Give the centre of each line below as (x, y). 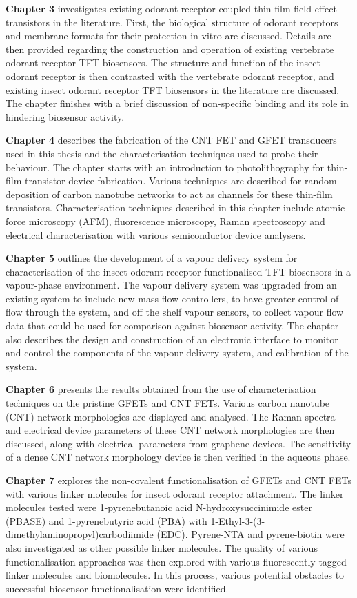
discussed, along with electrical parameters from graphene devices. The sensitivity (178, 443)
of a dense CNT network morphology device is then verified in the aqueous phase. (178, 457)
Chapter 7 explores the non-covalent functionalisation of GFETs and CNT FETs (179, 480)
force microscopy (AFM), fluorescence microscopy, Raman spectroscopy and (165, 221)
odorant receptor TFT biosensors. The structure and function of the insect (163, 62)
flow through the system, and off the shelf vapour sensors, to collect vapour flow (175, 312)
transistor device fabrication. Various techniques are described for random (181, 181)
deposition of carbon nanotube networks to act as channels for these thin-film (169, 194)
